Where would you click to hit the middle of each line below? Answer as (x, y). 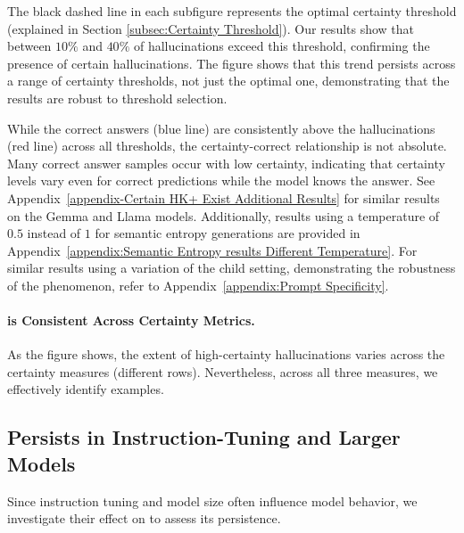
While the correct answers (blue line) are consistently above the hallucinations (221, 128)
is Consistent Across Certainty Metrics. (131, 320)
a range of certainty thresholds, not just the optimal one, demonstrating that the (228, 81)
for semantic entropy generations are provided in (228, 233)
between (29, 46)
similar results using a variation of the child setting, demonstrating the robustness (232, 268)
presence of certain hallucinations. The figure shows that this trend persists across (232, 63)
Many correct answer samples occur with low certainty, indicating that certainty (226, 163)
